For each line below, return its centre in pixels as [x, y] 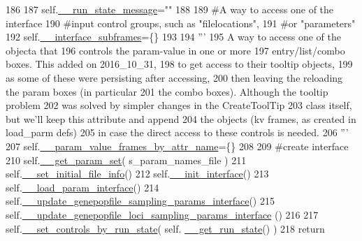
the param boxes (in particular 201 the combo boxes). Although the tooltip [167, 91]
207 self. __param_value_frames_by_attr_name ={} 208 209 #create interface [177, 146]
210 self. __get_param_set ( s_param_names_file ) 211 [126, 160]
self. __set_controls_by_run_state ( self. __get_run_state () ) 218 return [165, 228]
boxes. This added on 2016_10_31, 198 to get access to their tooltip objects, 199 [179, 64]
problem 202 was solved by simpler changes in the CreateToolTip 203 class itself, [179, 105]
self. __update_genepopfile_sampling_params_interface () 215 [140, 201]
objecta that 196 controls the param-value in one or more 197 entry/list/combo [175, 50]
